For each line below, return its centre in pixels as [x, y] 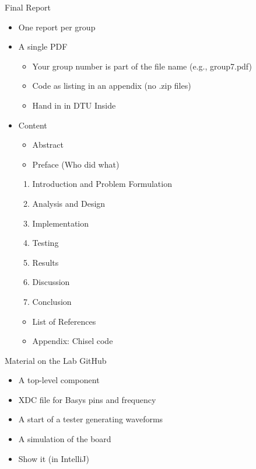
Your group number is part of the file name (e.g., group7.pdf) [142, 66]
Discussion [51, 282]
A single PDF [43, 46]
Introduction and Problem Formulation [102, 184]
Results [45, 262]
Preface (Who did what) [76, 164]
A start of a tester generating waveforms [91, 419]
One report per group [57, 27]
